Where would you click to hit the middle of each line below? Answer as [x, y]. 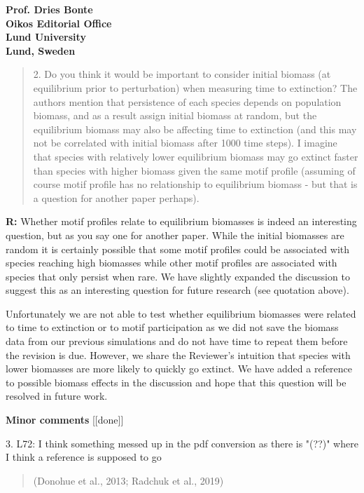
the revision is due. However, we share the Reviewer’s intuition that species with [178, 354]
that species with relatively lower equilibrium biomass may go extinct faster [196, 156]
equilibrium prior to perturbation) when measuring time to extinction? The [195, 87]
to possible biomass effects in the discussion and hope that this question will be [176, 382]
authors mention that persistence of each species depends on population [187, 101]
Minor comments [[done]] [65, 420]
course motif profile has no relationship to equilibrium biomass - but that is [195, 184]
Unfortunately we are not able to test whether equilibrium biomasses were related [181, 313]
